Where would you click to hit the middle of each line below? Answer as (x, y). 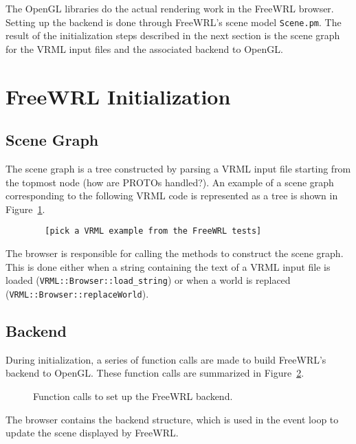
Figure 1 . (25, 209)
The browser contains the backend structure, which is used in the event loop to (172, 419)
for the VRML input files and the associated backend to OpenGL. (144, 48)
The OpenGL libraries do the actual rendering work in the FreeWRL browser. (170, 8)
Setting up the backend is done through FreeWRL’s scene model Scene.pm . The (174, 22)
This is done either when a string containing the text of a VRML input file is (168, 266)
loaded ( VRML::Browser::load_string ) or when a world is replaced (148, 280)
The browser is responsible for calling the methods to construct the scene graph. (175, 253)
